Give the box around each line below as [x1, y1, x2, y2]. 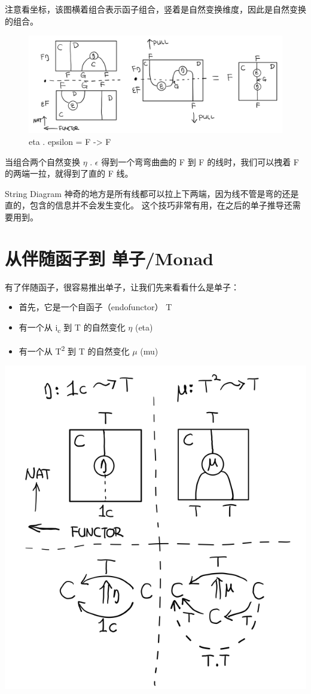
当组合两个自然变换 [5, 155, 80, 168]
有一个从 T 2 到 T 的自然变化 [19, 343, 130, 357]
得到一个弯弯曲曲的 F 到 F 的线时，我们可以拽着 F [101, 155, 299, 168]
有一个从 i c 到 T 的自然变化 [19, 320, 126, 335]
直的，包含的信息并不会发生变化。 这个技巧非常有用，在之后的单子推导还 [5, 199, 292, 211]
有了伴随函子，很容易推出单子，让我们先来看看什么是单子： [5, 280, 239, 293]
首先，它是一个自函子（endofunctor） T [19, 301, 172, 313]
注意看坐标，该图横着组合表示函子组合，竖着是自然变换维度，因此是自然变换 [5, 3, 306, 15]
